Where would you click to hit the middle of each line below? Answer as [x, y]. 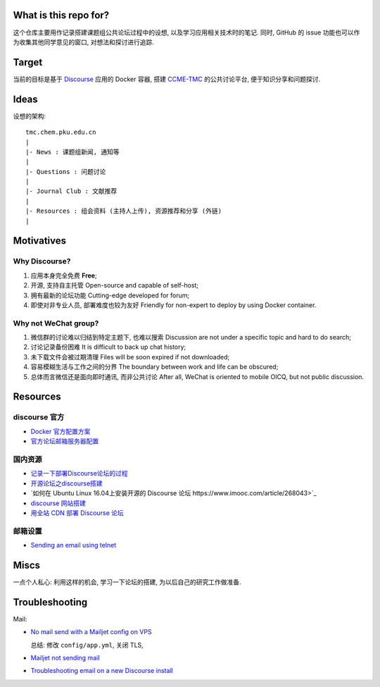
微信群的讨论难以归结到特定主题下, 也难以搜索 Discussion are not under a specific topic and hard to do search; [191, 338]
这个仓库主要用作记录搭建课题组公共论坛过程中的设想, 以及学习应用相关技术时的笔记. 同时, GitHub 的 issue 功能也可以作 [186, 32]
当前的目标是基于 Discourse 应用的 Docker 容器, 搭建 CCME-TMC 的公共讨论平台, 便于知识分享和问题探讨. [167, 79]
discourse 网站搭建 [58, 503]
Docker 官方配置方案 [61, 431]
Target [28, 62]
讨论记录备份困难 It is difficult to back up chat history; [108, 347]
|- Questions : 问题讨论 [66, 172]
